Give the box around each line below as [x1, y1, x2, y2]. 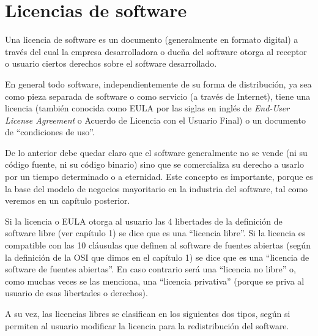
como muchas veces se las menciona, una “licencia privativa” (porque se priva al [5, 274, 305, 287]
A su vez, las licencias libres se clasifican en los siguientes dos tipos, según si [5, 307, 290, 319]
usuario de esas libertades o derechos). [5, 286, 148, 299]
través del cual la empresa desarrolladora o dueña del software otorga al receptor [5, 45, 307, 58]
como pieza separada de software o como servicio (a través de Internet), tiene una [5, 89, 311, 102]
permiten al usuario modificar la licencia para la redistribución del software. [5, 319, 289, 332]
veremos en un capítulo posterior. [5, 194, 130, 207]
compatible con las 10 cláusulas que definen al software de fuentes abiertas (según [5, 239, 311, 252]
